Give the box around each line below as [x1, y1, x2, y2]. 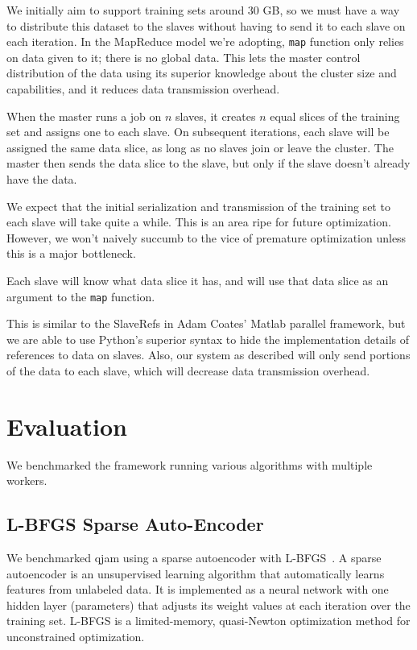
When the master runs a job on [6, 107, 162, 124]
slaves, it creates [175, 107, 256, 124]
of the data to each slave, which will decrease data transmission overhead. [6, 362, 370, 379]
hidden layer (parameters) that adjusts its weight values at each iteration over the [6, 596, 411, 613]
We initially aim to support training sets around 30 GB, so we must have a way [6, 2, 400, 18]
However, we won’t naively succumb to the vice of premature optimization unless [6, 229, 407, 246]
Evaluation [6, 409, 127, 442]
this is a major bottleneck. [6, 245, 136, 262]
